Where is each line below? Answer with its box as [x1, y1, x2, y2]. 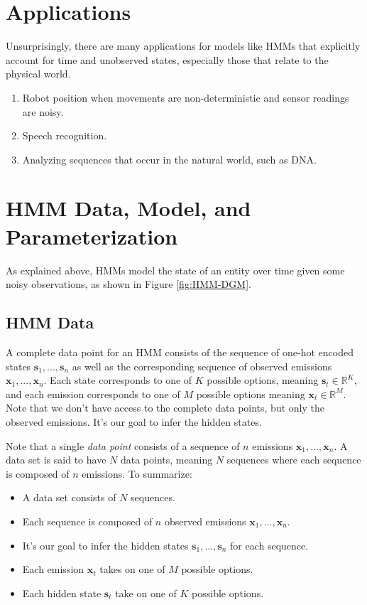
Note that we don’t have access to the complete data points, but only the [6, 400, 324, 415]
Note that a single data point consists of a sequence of [6, 438, 240, 453]
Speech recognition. [22, 128, 107, 143]
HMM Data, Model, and [6, 193, 251, 223]
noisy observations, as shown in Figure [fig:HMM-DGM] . [6, 277, 251, 291]
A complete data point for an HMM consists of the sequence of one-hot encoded [6, 344, 354, 359]
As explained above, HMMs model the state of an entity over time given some [6, 262, 345, 277]
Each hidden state [22, 585, 102, 600]
